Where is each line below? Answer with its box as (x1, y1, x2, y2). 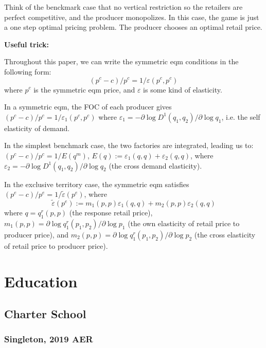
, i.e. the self (221, 111, 260, 122)
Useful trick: (4, 39, 49, 49)
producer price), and (4, 229, 68, 240)
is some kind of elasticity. (143, 84, 222, 95)
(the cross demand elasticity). (109, 160, 202, 171)
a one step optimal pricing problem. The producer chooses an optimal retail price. (4, 22, 262, 32)
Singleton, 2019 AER (4, 333, 93, 345)
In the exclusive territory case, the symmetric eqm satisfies (4, 178, 189, 189)
